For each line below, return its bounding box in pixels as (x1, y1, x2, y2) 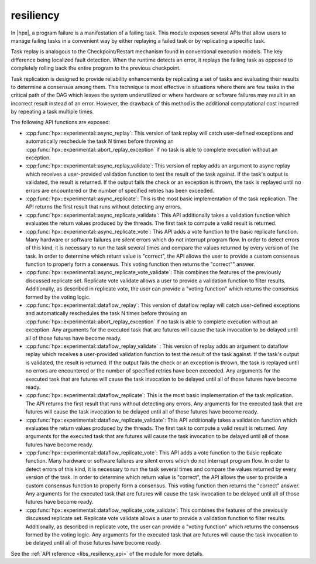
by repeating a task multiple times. (11, 108, 94, 115)
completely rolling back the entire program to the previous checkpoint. (11, 64, 181, 71)
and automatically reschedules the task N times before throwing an (25, 310, 187, 317)
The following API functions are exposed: (11, 119, 111, 126)
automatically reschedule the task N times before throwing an (25, 138, 174, 145)
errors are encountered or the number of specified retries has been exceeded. (25, 187, 215, 194)
